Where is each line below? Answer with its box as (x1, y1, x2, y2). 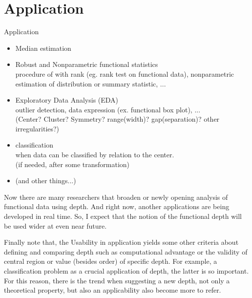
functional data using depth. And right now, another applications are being (4, 201, 230, 212)
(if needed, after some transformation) (15, 159, 130, 169)
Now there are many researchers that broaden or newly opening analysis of (4, 192, 228, 202)
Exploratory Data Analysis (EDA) (15, 95, 119, 105)
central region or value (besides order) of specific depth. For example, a (4, 256, 217, 266)
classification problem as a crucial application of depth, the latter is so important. (4, 266, 249, 276)
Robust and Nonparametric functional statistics (15, 59, 158, 69)
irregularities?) (15, 123, 60, 133)
